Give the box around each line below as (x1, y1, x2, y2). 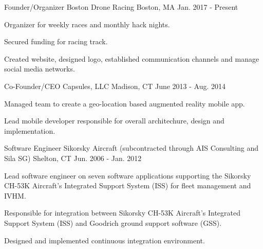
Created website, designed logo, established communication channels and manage (4, 53, 259, 64)
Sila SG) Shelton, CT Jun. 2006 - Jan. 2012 (4, 152, 142, 163)
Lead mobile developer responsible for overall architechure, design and (4, 115, 224, 126)
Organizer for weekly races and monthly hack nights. (4, 19, 170, 29)
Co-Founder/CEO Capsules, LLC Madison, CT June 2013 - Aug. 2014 (4, 80, 226, 91)
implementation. (4, 125, 55, 136)
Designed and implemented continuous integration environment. (4, 235, 205, 245)
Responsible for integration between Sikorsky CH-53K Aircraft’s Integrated (4, 207, 241, 218)
